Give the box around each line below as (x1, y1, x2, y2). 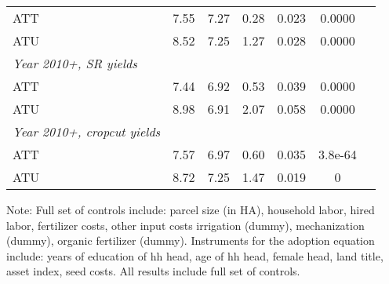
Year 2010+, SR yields (13, 54, 137, 72)
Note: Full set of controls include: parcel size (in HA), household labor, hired (6, 202, 375, 217)
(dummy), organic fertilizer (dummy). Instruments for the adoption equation (6, 232, 375, 249)
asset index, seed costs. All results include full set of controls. (6, 263, 300, 279)
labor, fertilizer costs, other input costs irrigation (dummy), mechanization (6, 217, 365, 233)
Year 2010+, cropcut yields (13, 122, 161, 140)
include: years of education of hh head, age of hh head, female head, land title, (6, 247, 384, 264)
